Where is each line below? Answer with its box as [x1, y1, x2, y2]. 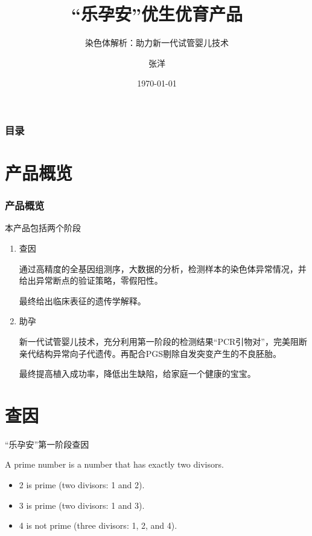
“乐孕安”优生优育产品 [71, 1, 243, 26]
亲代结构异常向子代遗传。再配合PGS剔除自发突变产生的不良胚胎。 [19, 347, 282, 359]
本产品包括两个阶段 [5, 221, 81, 234]
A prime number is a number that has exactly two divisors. [5, 458, 224, 471]
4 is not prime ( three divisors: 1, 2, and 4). [19, 519, 177, 532]
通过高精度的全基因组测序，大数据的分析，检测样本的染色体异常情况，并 [19, 262, 307, 275]
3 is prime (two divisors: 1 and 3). [19, 498, 145, 511]
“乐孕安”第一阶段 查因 [5, 437, 89, 450]
